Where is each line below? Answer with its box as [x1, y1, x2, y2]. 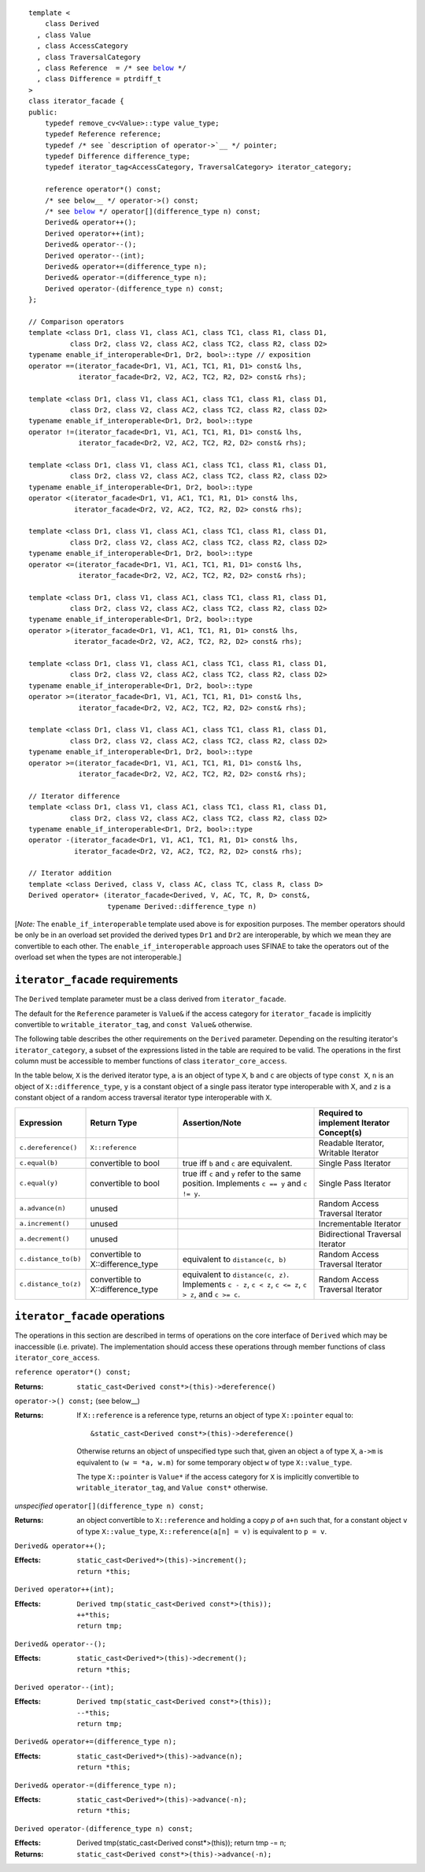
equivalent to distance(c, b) [182, 1253, 287, 1264]
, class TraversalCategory [36, 52, 141, 61]
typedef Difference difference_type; [44, 152, 190, 161]
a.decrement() [19, 1234, 70, 1243]
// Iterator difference [28, 791, 120, 800]
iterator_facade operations [14, 1309, 165, 1323]
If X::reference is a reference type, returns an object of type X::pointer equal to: [76, 1411, 354, 1420]
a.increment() [19, 1219, 70, 1228]
